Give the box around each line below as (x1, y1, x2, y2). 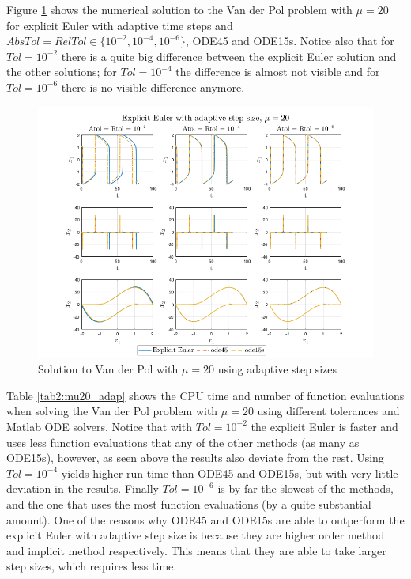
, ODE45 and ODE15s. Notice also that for (185, 32, 394, 49)
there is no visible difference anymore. (61, 78, 245, 95)
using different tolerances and (257, 403, 400, 419)
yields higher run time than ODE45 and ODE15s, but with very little (61, 464, 398, 481)
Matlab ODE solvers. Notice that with (6, 418, 193, 434)
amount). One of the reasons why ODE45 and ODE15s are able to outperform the (6, 511, 405, 528)
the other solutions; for (6, 63, 117, 80)
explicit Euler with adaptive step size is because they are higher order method (6, 527, 385, 543)
